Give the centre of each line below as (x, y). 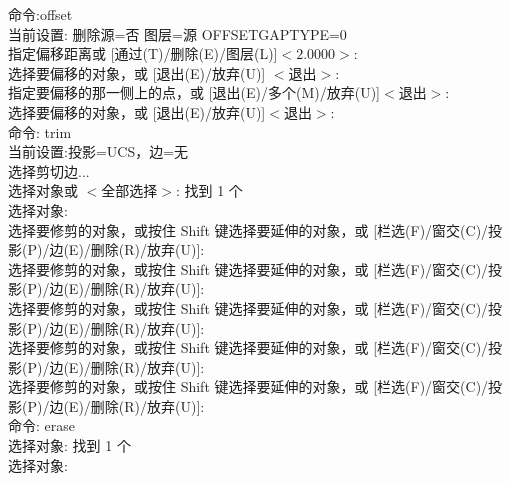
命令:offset (40, 14)
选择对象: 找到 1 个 (69, 445)
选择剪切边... (49, 170)
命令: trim (40, 131)
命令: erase (41, 425)
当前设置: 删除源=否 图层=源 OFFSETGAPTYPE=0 (177, 33)
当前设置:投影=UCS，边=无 (98, 151)
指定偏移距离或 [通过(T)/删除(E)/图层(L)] (143, 53)
